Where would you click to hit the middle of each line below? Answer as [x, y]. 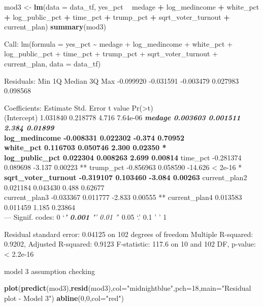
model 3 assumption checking [50, 271]
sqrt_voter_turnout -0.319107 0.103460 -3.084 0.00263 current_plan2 [126, 177]
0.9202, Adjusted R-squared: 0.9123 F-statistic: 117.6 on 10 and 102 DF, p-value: [130, 244]
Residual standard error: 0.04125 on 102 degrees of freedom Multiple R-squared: [129, 234]
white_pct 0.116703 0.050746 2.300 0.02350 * [85, 147]
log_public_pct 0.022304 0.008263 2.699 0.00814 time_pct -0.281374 [123, 157]
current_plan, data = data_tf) [53, 63]
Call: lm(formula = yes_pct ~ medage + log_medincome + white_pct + [119, 43]
